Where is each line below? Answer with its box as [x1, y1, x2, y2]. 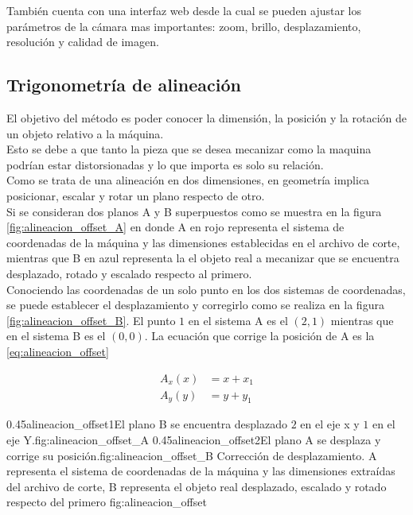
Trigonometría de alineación [6, 72, 241, 97]
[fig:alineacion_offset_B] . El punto [6, 312, 176, 328]
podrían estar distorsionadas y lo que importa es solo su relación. [6, 156, 324, 172]
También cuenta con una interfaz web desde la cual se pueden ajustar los [6, 2, 362, 18]
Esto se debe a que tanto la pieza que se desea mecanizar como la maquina [6, 141, 372, 157]
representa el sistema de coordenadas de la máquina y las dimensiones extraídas [6, 463, 395, 479]
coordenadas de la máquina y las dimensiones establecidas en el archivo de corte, [6, 234, 400, 250]
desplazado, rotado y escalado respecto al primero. [6, 265, 252, 281]
